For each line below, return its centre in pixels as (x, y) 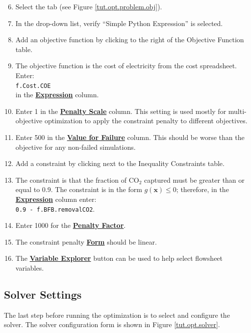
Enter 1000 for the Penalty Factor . (71, 225)
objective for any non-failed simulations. (75, 147)
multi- (237, 111)
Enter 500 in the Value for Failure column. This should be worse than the (130, 137)
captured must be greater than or (194, 180)
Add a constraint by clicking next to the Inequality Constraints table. (120, 163)
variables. (30, 268)
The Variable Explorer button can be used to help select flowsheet (119, 258)
